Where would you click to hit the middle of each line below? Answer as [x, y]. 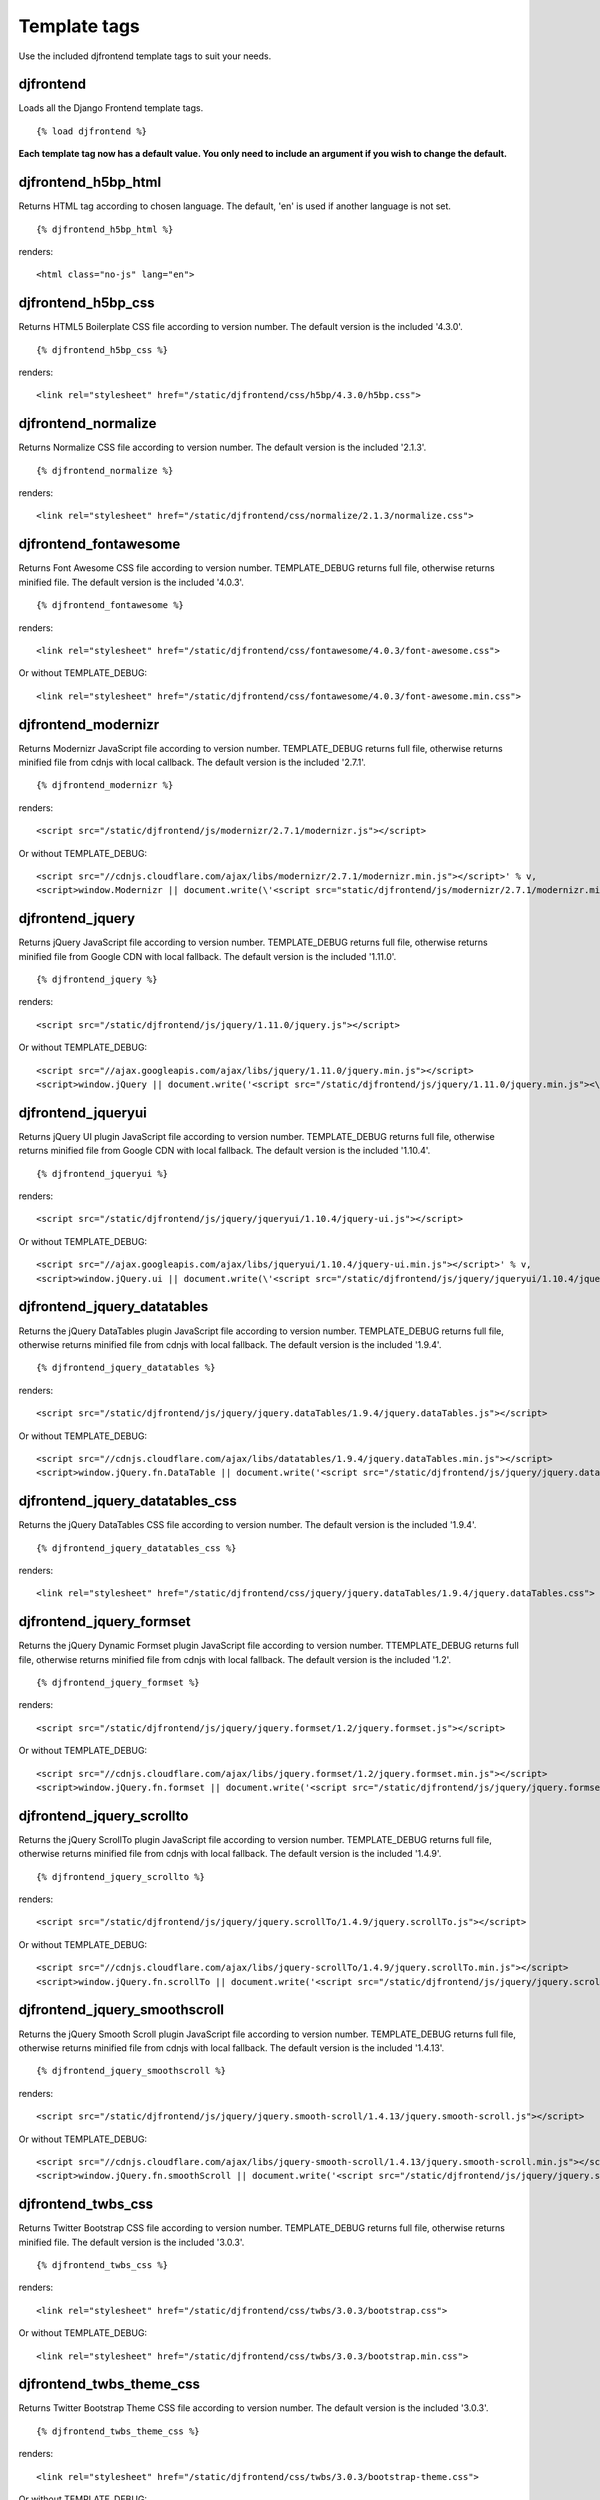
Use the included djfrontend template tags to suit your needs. [145, 56]
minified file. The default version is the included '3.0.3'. [131, 2242]
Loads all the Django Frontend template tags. [111, 108]
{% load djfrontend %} [92, 131]
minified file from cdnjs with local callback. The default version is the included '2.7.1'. [192, 762]
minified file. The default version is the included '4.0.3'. [131, 582]
